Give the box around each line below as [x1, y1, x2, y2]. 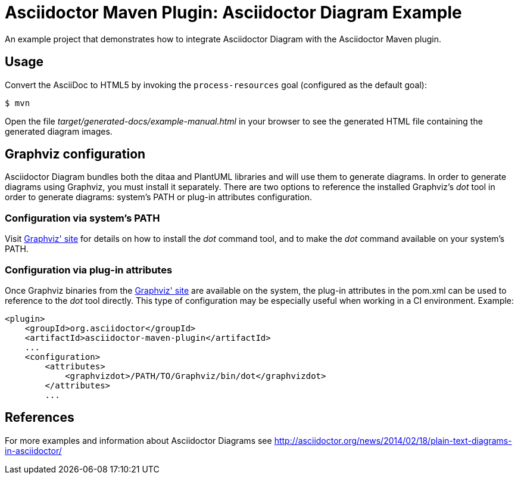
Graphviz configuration [5, 147, 146, 162]
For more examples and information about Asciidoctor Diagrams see [5, 435, 272, 446]
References [5, 410, 74, 425]
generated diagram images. [5, 126, 113, 136]
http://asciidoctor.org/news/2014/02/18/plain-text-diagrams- [274, 435, 512, 446]
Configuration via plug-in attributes [5, 263, 173, 276]
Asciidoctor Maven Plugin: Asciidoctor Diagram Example [5, 2, 462, 23]
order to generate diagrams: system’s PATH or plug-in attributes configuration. [5, 192, 313, 203]
